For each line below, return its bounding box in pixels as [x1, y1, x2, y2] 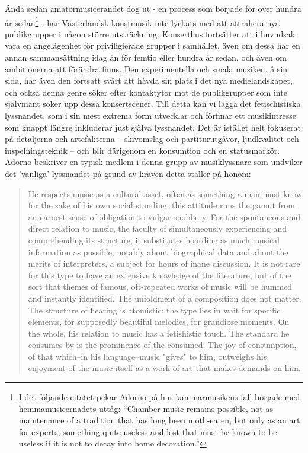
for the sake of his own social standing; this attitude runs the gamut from [28, 199, 295, 211]
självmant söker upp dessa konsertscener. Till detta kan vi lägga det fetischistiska [5, 97, 301, 110]
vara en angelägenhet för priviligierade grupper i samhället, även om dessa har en [5, 39, 300, 52]
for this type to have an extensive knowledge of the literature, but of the [28, 268, 291, 281]
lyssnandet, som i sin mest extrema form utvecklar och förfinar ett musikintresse [5, 109, 296, 121]
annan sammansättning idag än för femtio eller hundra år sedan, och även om [5, 51, 287, 64]
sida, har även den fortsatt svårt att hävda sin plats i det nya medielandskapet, [5, 74, 293, 87]
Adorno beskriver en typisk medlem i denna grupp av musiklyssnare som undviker [5, 156, 303, 168]
